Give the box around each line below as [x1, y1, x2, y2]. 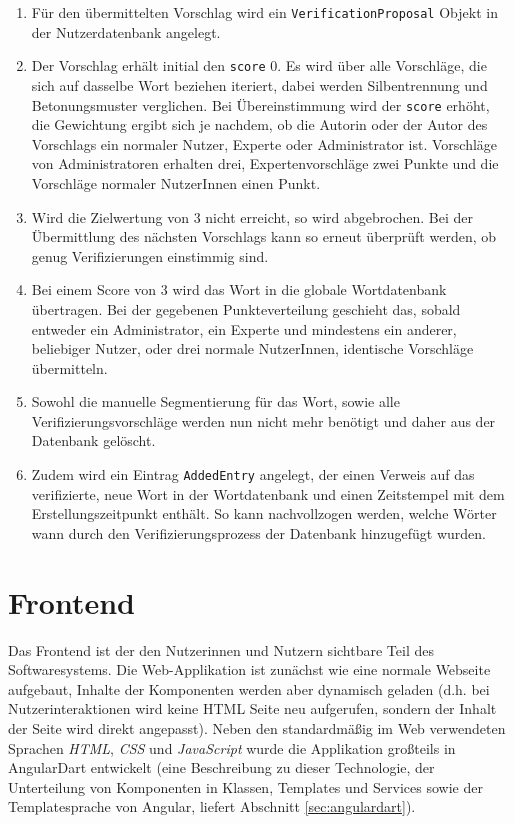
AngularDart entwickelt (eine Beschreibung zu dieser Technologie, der [8, 757, 435, 778]
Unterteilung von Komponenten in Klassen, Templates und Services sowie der [8, 776, 483, 797]
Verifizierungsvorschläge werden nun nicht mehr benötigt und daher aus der [31, 410, 496, 431]
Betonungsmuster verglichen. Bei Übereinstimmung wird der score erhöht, [31, 94, 490, 115]
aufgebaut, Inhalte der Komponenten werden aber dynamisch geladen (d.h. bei [8, 678, 490, 699]
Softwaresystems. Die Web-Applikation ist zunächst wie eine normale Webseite [8, 659, 491, 680]
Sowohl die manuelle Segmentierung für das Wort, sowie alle [31, 391, 400, 412]
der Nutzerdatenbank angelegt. [31, 21, 221, 42]
